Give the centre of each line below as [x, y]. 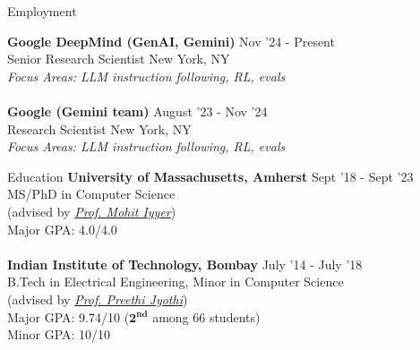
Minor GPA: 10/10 [59, 334]
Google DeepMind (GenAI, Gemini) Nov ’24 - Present [171, 41]
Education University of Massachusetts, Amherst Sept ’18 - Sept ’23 [210, 176]
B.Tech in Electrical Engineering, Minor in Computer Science [176, 282]
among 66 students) [206, 316]
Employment [42, 11]
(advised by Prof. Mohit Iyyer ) [92, 211]
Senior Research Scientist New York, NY [119, 59]
